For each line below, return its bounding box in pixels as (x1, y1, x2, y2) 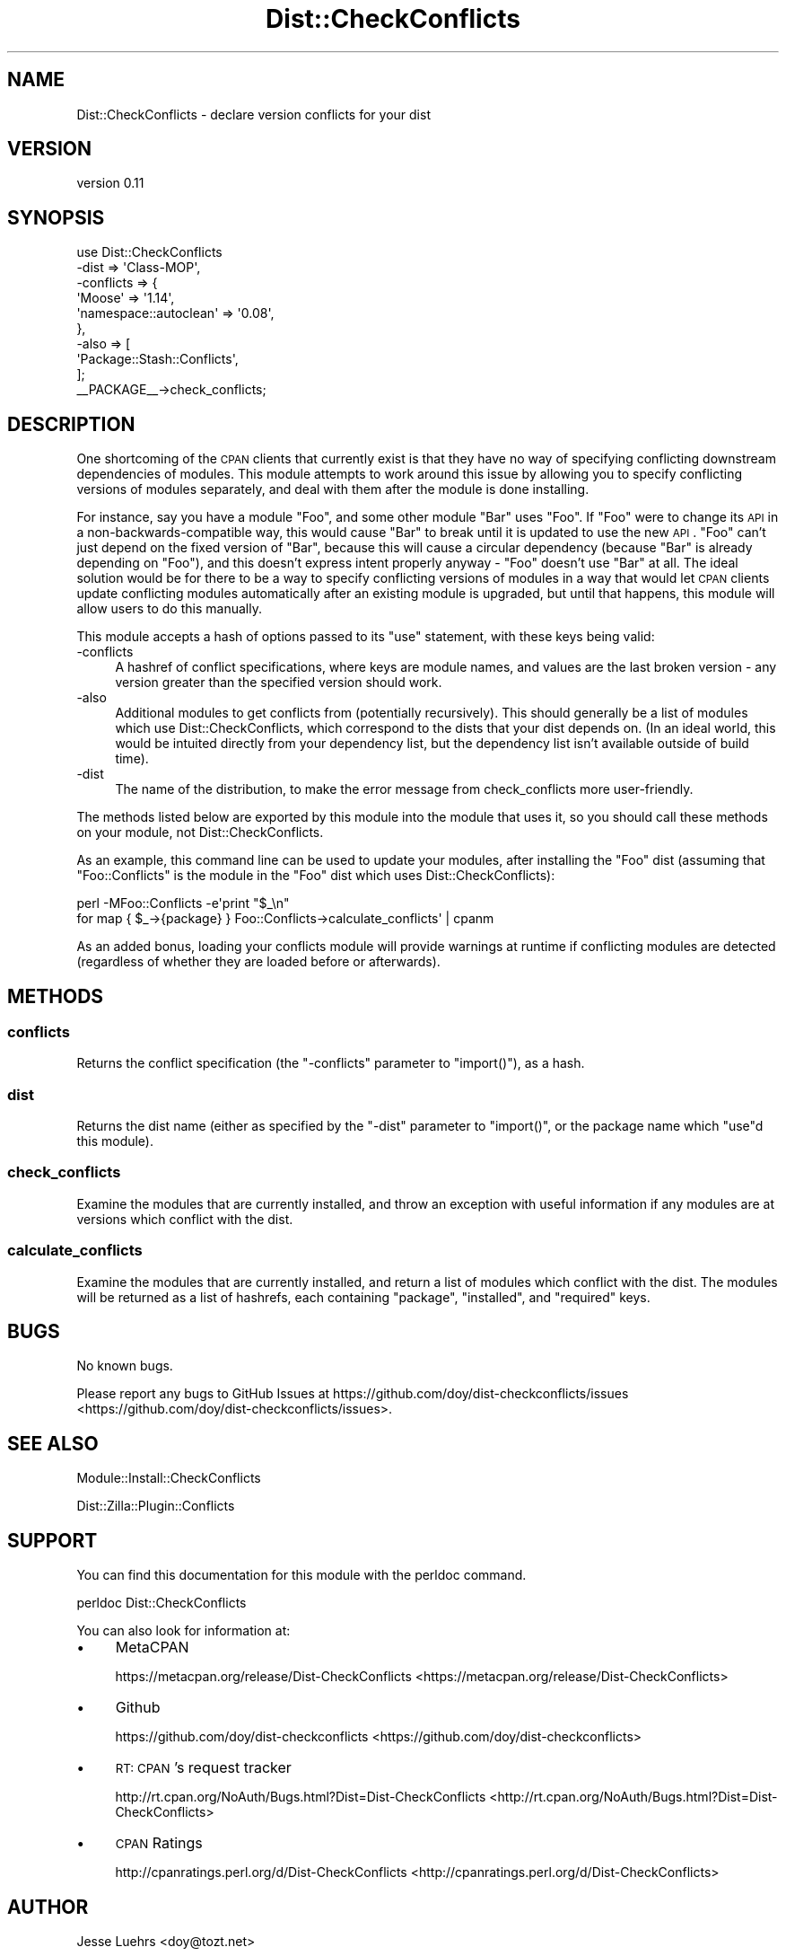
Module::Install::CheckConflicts (76, 1470, 261, 1486)
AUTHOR (7, 1895, 89, 1918)
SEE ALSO (7, 1432, 99, 1455)
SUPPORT (7, 1529, 98, 1552)
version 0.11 (76, 175, 144, 191)
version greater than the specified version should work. (115, 674, 442, 691)
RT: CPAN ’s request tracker (115, 1758, 292, 1777)
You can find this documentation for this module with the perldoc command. (76, 1567, 527, 1583)
